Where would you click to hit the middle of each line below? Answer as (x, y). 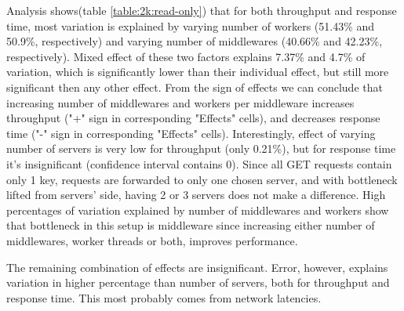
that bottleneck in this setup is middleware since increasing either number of (191, 225)
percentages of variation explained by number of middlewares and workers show (198, 210)
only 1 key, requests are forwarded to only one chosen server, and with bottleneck (202, 179)
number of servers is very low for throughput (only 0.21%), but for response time (201, 148)
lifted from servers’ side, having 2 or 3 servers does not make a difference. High (196, 195)
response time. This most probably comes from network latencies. (164, 297)
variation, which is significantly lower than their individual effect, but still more (198, 72)
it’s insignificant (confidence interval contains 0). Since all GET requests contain (199, 163)
